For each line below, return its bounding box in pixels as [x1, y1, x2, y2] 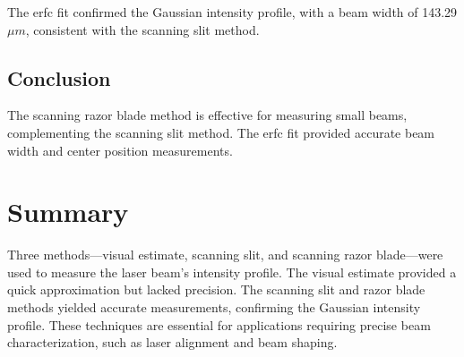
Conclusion [7, 64, 111, 91]
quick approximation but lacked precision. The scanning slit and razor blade [7, 280, 425, 299]
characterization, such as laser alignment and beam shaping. [7, 333, 338, 352]
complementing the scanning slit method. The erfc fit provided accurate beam [7, 123, 435, 141]
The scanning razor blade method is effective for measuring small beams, [7, 106, 408, 124]
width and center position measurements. [7, 140, 233, 159]
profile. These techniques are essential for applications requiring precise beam [7, 315, 431, 334]
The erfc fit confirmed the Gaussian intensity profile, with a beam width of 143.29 [7, 3, 458, 21]
